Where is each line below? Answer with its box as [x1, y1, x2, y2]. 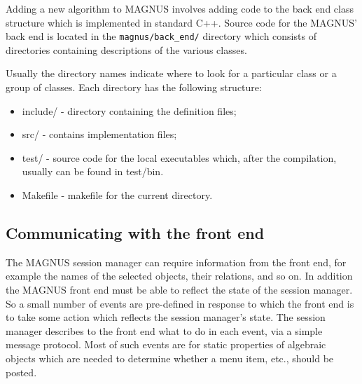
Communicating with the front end [6, 221, 265, 243]
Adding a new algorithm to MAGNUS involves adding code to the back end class [6, 1, 354, 15]
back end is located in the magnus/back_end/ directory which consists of [6, 29, 316, 43]
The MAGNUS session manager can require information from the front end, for [6, 254, 347, 269]
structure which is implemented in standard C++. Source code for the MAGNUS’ [6, 15, 357, 29]
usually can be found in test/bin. [22, 164, 164, 179]
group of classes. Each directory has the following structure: [6, 80, 262, 95]
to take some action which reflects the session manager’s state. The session [6, 310, 326, 324]
